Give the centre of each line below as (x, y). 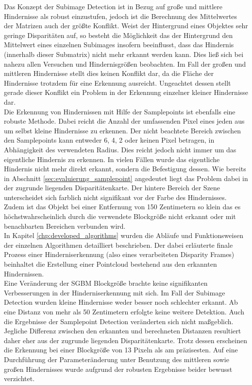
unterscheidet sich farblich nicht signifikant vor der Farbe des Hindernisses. (115, 197)
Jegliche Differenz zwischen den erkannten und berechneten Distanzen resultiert (123, 331)
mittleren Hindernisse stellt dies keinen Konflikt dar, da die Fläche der (109, 73)
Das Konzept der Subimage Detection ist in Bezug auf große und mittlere (113, 6)
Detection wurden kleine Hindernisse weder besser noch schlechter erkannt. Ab (121, 302)
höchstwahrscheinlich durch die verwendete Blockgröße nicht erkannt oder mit (120, 216)
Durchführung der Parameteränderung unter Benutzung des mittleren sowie (117, 359)
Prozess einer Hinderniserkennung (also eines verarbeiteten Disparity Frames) (119, 254)
